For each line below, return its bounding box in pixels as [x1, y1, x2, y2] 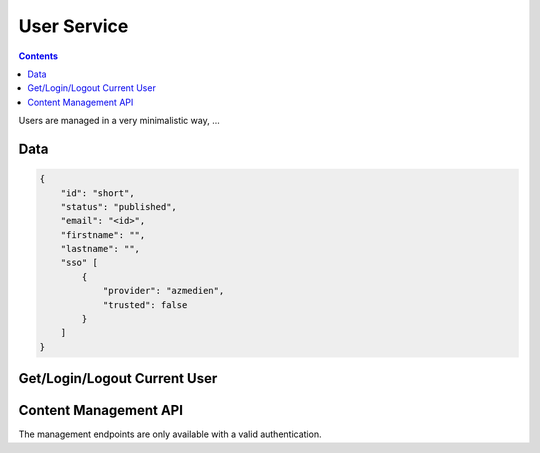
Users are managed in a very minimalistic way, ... [18, 115, 220, 127]
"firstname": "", [60, 229, 146, 240]
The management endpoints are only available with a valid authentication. [18, 428, 322, 440]
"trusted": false [102, 299, 188, 310]
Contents [18, 50, 59, 62]
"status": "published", [60, 201, 177, 212]
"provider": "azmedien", [102, 285, 225, 297]
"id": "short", [60, 187, 135, 199]
